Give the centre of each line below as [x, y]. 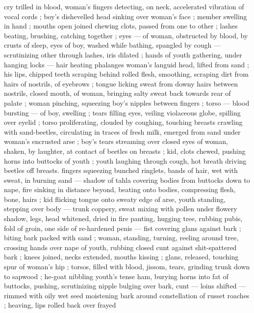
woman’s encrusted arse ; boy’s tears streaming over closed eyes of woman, [116, 141]
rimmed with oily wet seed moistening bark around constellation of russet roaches [127, 295]
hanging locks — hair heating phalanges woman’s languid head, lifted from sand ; [127, 64]
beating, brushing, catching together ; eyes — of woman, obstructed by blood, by [126, 35]
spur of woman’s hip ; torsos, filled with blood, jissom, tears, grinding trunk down [127, 267]
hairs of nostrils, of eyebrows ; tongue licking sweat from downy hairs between [121, 83]
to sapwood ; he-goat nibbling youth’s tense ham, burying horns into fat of [116, 276]
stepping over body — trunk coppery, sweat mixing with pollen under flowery [121, 209]
